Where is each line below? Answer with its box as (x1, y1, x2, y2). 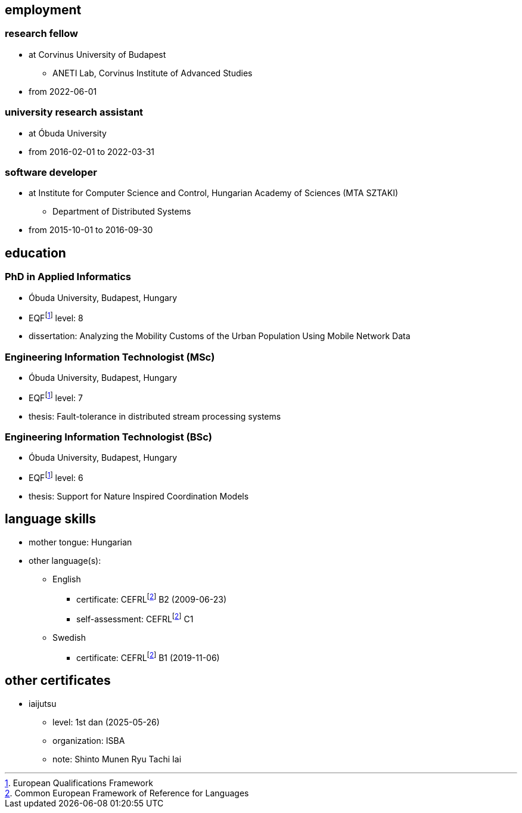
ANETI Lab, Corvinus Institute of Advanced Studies (52, 67, 253, 78)
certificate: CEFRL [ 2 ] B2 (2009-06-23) (76, 592, 227, 604)
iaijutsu (29, 698, 57, 709)
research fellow (5, 27, 79, 40)
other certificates (5, 673, 111, 688)
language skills (5, 511, 97, 527)
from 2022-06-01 (29, 86, 97, 97)
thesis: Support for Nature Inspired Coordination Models (29, 491, 249, 501)
